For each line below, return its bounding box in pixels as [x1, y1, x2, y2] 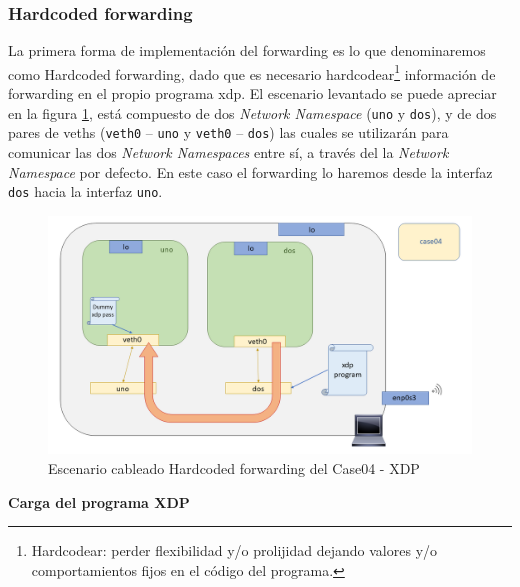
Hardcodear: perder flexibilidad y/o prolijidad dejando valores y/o [31, 540, 438, 561]
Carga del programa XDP [8, 491, 190, 512]
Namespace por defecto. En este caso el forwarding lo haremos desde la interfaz [8, 161, 493, 182]
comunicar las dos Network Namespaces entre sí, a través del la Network [8, 141, 449, 162]
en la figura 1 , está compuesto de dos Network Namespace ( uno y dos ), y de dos [8, 102, 497, 123]
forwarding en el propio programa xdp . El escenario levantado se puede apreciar [8, 83, 497, 104]
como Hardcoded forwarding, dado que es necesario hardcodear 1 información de [8, 60, 496, 84]
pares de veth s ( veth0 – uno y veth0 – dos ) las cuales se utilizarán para [8, 122, 449, 143]
